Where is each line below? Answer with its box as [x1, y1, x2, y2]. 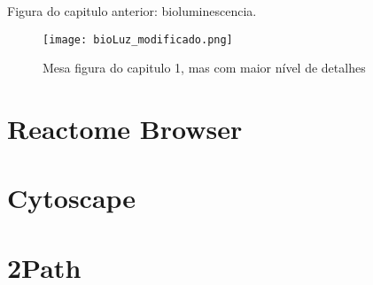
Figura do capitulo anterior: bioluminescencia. [7, 2, 257, 19]
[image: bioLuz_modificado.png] [43, 33, 233, 46]
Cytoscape [7, 180, 136, 216]
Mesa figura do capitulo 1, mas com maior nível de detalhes [43, 58, 366, 77]
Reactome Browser [7, 111, 243, 147]
